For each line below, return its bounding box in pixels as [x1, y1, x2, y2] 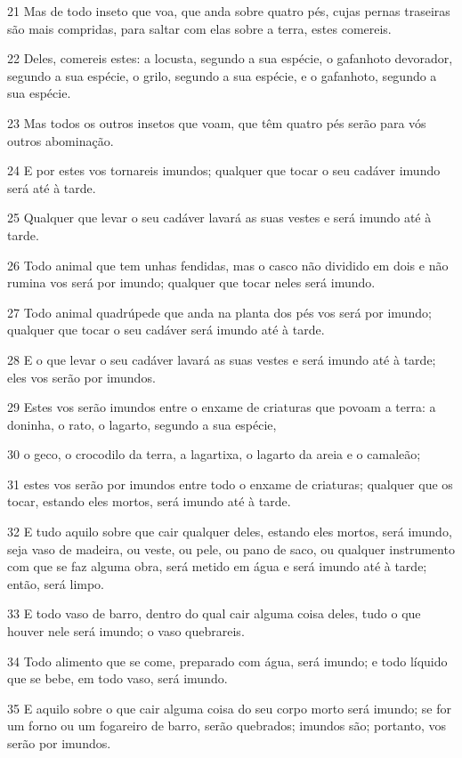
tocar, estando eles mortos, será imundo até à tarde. [7, 492, 291, 511]
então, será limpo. [7, 574, 105, 593]
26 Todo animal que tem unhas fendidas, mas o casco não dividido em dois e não [7, 255, 449, 274]
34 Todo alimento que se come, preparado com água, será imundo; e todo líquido [7, 651, 448, 670]
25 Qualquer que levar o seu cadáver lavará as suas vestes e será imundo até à [7, 208, 432, 227]
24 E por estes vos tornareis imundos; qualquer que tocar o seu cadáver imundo [7, 161, 441, 180]
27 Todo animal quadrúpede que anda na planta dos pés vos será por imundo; [7, 302, 432, 321]
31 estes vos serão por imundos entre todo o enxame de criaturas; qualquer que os [7, 474, 453, 493]
